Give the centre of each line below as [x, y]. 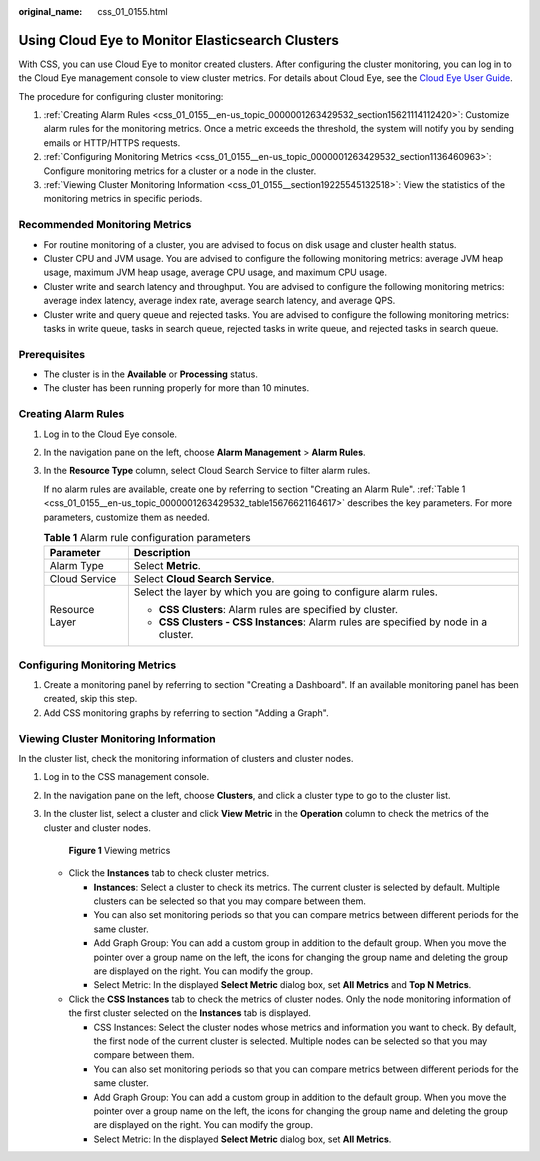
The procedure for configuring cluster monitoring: [121, 96]
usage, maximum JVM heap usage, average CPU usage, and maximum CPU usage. [215, 272]
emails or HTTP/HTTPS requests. [112, 142]
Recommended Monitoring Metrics [105, 225]
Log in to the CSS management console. [126, 777]
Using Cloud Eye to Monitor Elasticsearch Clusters [179, 40]
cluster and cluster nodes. [97, 827]
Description [162, 553]
